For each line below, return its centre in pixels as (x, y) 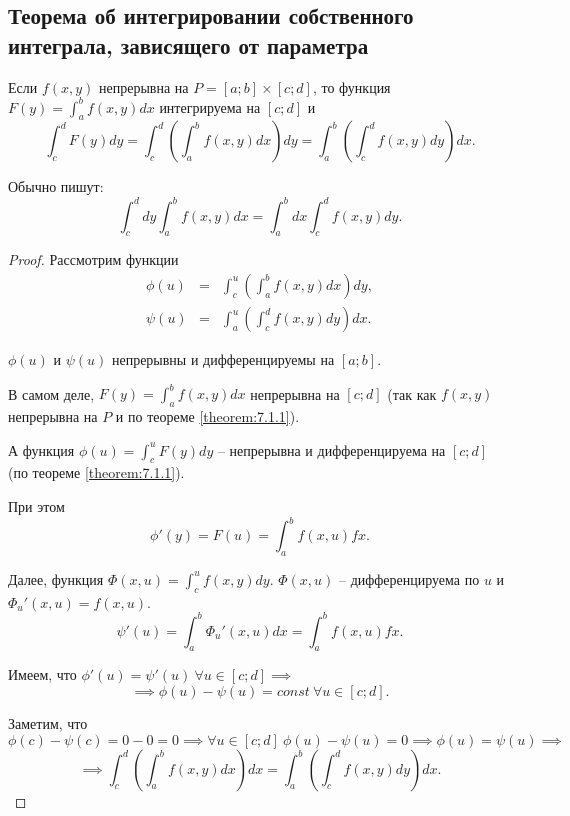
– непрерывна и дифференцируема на (331, 449)
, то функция (351, 86)
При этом (36, 505)
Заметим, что (48, 723)
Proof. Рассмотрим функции (93, 259)
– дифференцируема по (409, 578)
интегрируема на (210, 106)
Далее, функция (56, 578)
